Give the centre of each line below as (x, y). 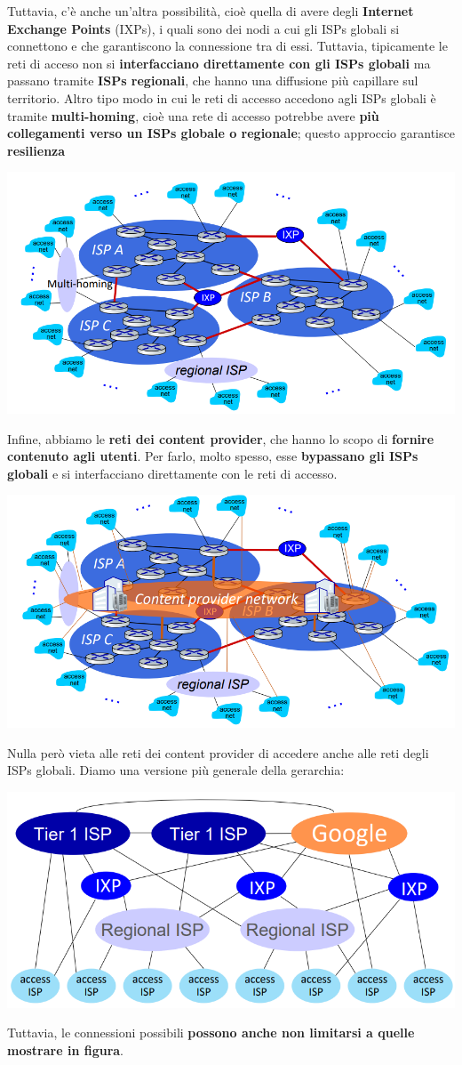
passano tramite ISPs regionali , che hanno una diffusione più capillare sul (213, 81)
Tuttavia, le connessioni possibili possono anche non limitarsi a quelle (211, 1033)
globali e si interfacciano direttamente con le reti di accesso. (172, 473)
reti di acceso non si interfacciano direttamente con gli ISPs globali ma (219, 63)
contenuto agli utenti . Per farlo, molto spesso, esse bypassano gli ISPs (213, 456)
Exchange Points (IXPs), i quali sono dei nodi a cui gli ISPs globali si (203, 28)
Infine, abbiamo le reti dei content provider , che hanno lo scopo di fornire (221, 438)
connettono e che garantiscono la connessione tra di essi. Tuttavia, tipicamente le (227, 46)
